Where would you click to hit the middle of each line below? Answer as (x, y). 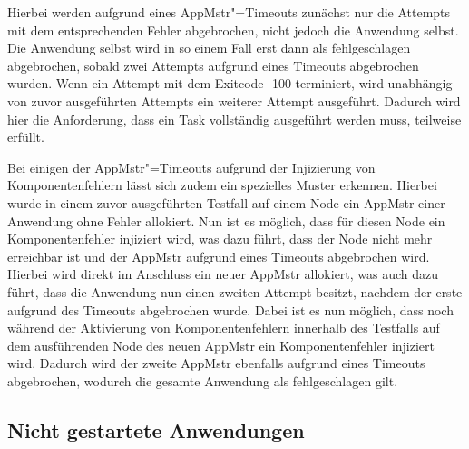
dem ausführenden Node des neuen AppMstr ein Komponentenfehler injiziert (221, 345)
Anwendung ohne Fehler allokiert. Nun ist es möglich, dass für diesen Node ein (226, 220)
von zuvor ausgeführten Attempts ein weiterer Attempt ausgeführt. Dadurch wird (234, 100)
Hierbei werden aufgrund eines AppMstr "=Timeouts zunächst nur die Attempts (229, 12)
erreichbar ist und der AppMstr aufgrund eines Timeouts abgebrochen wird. (219, 256)
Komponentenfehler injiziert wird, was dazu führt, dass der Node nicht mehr (220, 239)
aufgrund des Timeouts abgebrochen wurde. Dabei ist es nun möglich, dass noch (230, 309)
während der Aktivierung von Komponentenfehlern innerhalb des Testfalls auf (224, 328)
